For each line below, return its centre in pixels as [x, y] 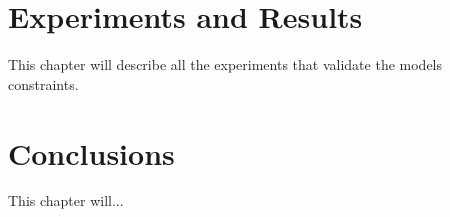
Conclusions [91, 152]
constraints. [43, 83]
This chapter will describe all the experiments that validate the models [225, 64]
